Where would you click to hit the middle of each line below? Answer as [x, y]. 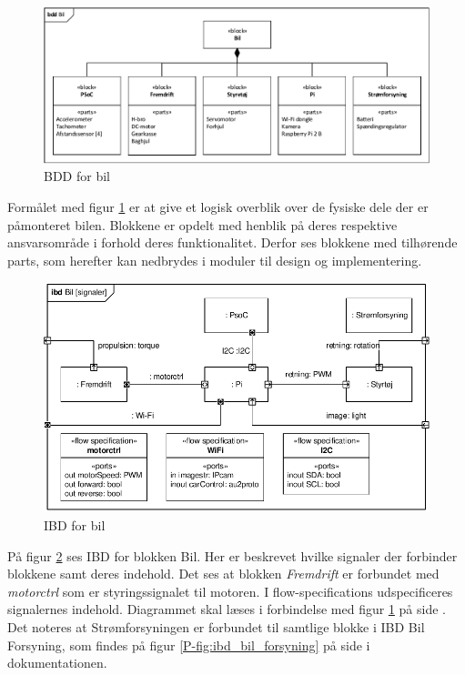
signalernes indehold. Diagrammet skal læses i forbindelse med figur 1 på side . [227, 609]
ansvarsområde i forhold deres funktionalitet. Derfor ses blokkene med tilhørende [232, 242]
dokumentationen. [57, 663]
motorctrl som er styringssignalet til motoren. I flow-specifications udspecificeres [230, 591]
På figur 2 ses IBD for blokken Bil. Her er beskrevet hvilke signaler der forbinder [232, 555]
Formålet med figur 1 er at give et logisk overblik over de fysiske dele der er [218, 207]
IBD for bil [75, 525]
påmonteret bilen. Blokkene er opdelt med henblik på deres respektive [202, 224]
